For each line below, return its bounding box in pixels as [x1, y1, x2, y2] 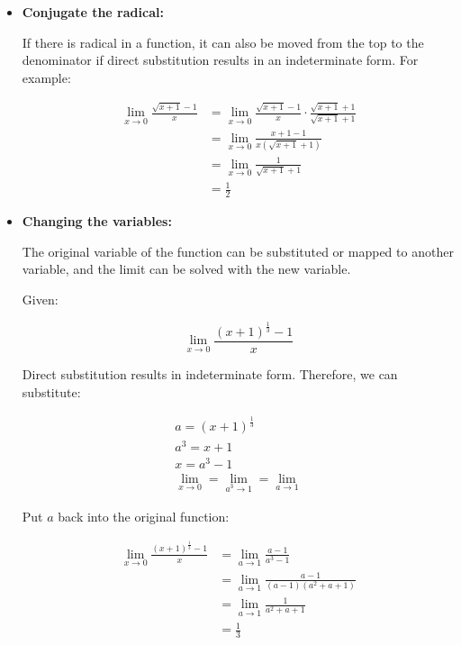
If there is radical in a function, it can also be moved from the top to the [22, 32, 424, 51]
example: [22, 68, 71, 86]
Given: [22, 289, 59, 308]
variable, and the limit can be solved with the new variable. [22, 259, 351, 278]
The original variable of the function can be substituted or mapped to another [22, 241, 454, 260]
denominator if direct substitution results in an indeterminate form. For [22, 50, 419, 69]
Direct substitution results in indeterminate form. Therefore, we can [22, 364, 398, 383]
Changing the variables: [22, 212, 172, 231]
